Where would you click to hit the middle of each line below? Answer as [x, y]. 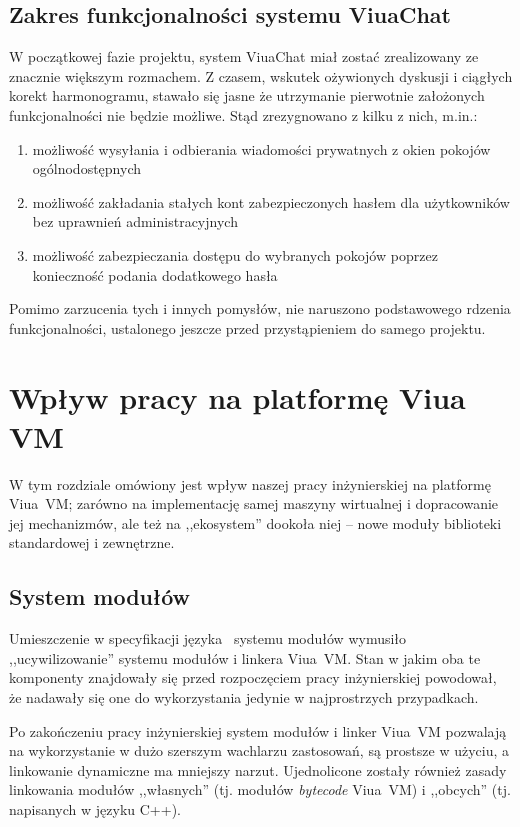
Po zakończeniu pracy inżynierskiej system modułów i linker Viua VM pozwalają [258, 730]
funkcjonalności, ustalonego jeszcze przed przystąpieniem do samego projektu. [247, 327]
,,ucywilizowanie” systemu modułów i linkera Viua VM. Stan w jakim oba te [245, 657]
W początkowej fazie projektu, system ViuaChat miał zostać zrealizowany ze [244, 56]
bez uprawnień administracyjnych [135, 221]
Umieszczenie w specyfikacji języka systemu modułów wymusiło [208, 638]
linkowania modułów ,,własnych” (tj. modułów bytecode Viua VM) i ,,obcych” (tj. [260, 789]
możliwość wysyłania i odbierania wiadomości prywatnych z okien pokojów [261, 148]
